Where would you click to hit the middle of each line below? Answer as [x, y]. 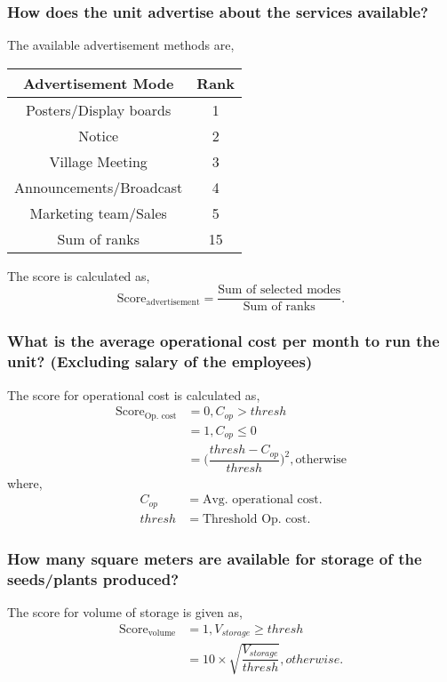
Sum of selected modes [279, 290]
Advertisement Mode [98, 83]
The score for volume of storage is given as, [125, 611]
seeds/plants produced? [93, 578]
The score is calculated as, [79, 275]
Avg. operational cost [260, 500]
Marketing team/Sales [98, 213]
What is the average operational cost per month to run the [223, 341]
